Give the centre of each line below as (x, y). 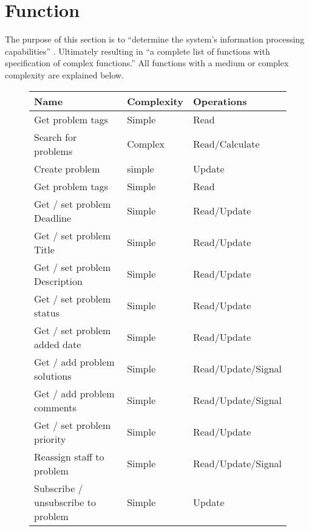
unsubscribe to (65, 502)
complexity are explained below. (65, 74)
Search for (56, 137)
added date (58, 344)
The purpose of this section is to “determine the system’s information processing (155, 39)
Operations (220, 101)
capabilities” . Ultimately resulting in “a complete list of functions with (138, 51)
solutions (53, 375)
